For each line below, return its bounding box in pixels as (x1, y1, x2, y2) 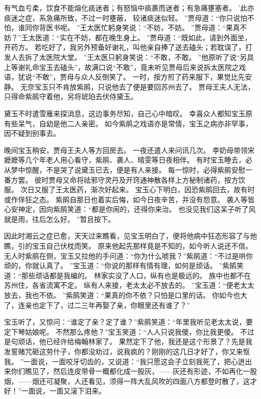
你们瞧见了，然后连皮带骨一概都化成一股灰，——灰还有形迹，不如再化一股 (11, 366, 257, 376)
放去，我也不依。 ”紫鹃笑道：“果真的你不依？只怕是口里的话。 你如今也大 (4, 290, 247, 300)
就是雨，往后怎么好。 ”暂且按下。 (4, 213, 115, 224)
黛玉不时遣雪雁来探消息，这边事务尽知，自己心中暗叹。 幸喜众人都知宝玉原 (4, 108, 252, 118)
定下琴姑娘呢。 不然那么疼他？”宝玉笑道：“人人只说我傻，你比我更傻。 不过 (4, 326, 254, 337)
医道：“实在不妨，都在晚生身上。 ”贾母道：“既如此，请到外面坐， (35, 32, 252, 42)
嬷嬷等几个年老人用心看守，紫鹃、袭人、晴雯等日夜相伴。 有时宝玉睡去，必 (4, 154, 252, 165)
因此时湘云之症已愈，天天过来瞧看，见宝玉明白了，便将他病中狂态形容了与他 (4, 230, 257, 241)
